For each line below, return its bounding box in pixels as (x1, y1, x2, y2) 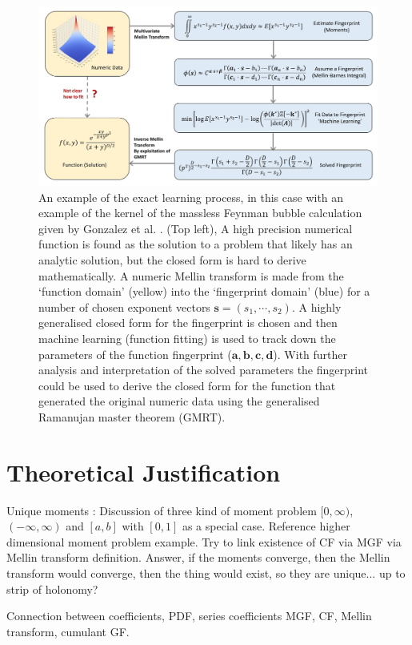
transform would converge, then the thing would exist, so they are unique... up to (6, 565, 406, 581)
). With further (273, 345, 348, 362)
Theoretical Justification (6, 455, 281, 488)
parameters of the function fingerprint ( (38, 345, 232, 362)
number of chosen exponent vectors (38, 298, 210, 315)
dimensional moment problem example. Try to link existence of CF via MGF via (6, 533, 402, 550)
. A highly (291, 298, 342, 315)
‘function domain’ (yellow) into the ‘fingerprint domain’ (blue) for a (38, 283, 370, 300)
